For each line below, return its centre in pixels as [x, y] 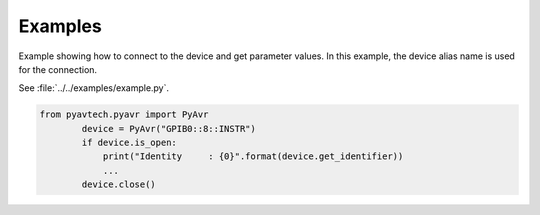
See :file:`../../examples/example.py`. [94, 88]
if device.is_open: [129, 143]
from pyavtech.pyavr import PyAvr [124, 114]
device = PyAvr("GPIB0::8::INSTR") [169, 128]
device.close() [119, 184]
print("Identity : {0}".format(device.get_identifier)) [253, 156]
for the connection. [58, 69]
